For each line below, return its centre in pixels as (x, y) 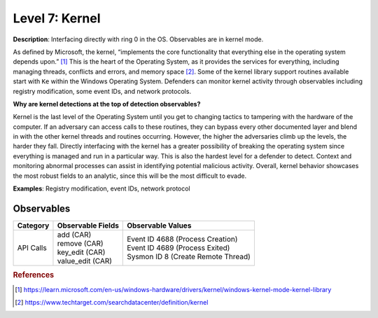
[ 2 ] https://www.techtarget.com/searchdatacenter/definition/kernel (112, 302)
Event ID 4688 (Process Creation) (182, 239)
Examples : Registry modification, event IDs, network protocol (101, 188)
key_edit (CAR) (81, 252)
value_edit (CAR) (84, 261)
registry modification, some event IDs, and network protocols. (102, 91)
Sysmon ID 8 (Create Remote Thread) (189, 256)
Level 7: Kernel (57, 18)
